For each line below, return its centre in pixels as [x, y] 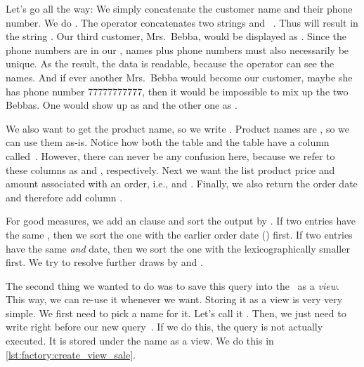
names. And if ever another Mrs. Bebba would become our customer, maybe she [179, 77]
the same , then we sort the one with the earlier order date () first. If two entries [179, 234]
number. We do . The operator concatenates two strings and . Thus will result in [182, 22]
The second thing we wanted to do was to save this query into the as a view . [173, 285]
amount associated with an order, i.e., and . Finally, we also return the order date [182, 183]
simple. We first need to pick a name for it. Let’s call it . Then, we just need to [176, 313]
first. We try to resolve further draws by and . [104, 262]
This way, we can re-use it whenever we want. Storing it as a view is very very [174, 299]
